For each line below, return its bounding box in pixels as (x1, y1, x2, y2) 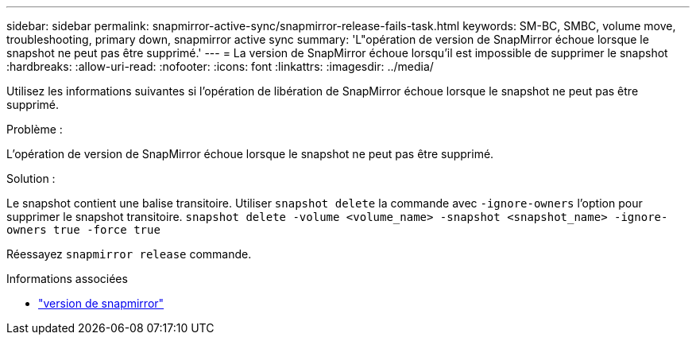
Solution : (6, 172, 56, 185)
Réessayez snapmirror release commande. (6, 247, 252, 261)
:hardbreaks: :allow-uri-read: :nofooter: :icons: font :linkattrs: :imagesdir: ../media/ (6, 60, 434, 73)
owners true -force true (6, 223, 160, 236)
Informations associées (6, 272, 128, 285)
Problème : (6, 122, 63, 136)
